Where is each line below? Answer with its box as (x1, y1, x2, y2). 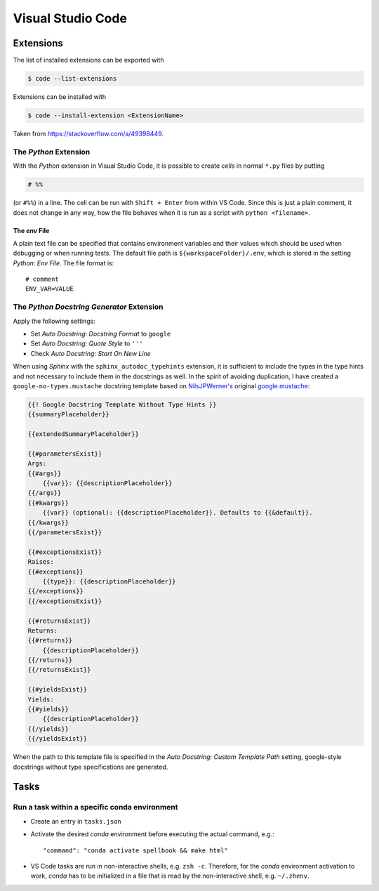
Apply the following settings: (13, 317, 96, 325)
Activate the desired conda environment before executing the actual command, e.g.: (30, 830, 274, 838)
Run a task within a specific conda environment (13, 803, 178, 812)
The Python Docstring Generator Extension (13, 302, 164, 312)
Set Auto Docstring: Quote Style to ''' (30, 339, 143, 348)
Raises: (27, 558, 54, 566)
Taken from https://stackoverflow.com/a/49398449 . (13, 130, 164, 138)
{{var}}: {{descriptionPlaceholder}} (42, 480, 173, 487)
